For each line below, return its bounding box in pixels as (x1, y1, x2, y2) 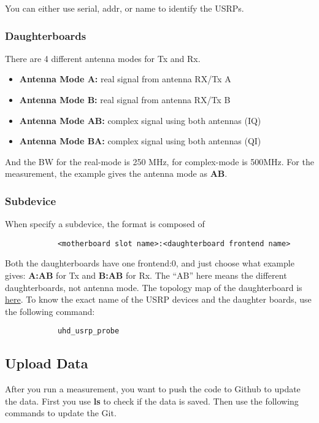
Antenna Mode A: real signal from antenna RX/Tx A (19, 72, 231, 85)
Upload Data (5, 354, 88, 373)
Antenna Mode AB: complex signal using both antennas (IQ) (19, 114, 261, 126)
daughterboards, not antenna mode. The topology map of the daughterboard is (5, 281, 302, 293)
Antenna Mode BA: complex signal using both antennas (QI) (19, 134, 261, 147)
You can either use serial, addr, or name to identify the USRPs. (5, 2, 244, 14)
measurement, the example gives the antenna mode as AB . (5, 167, 228, 180)
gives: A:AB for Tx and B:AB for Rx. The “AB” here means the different (5, 269, 287, 282)
